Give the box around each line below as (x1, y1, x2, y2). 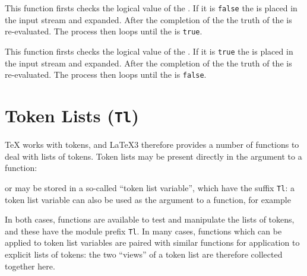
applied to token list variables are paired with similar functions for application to (5, 236, 300, 249)
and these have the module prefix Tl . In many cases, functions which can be (5, 224, 282, 237)
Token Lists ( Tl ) (5, 103, 139, 127)
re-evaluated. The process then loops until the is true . (5, 25, 202, 37)
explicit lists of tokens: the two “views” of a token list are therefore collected (5, 248, 283, 260)
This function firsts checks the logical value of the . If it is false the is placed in (5, 2, 297, 14)
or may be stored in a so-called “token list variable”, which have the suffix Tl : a (5, 181, 295, 193)
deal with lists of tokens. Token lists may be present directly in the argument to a (5, 150, 302, 162)
